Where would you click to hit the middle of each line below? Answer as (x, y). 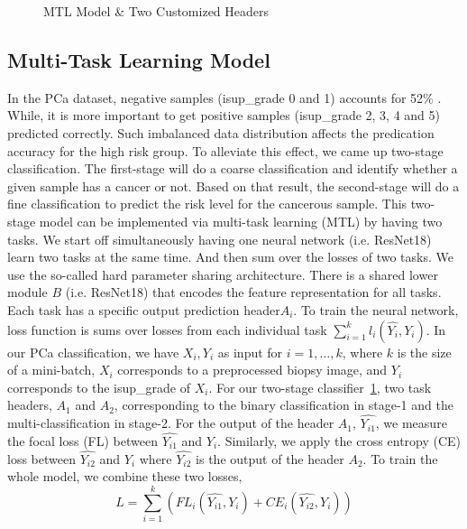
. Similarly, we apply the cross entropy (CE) (339, 440)
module (27, 292)
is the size (424, 352)
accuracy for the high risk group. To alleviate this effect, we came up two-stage (225, 150)
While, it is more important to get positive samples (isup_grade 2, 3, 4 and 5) (224, 115)
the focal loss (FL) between (82, 440)
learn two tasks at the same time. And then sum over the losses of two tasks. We (230, 257)
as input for (250, 352)
